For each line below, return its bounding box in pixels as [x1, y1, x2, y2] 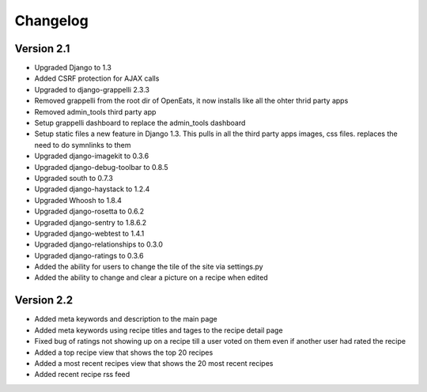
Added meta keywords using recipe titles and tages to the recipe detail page [34, 325, 284, 335]
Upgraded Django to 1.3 [34, 63, 112, 73]
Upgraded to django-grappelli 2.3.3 [34, 85, 150, 94]
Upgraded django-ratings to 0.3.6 [34, 251, 144, 260]
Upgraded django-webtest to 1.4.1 [34, 228, 145, 238]
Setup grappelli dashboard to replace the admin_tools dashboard [34, 119, 246, 128]
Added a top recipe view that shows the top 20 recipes [34, 348, 213, 357]
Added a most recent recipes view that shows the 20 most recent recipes [34, 358, 274, 367]
